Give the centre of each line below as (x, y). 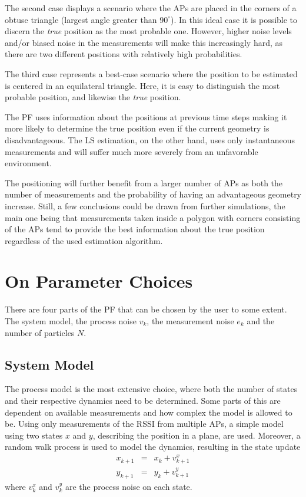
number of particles (40, 332)
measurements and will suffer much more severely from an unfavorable (132, 151)
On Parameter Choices (99, 281)
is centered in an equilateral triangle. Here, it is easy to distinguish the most (142, 85)
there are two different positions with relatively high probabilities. (124, 54)
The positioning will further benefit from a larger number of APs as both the (144, 182)
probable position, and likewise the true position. (93, 97)
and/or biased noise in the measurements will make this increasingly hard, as (144, 42)
